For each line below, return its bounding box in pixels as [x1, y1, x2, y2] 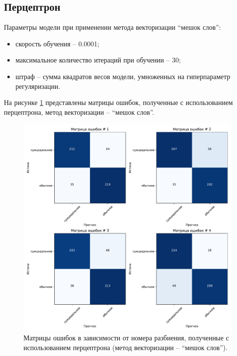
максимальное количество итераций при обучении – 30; [15, 55, 181, 65]
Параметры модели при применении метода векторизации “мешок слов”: [4, 22, 221, 32]
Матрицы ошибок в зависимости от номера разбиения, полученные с [23, 332, 229, 342]
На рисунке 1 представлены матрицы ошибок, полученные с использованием [4, 97, 233, 107]
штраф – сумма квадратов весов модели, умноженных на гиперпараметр [15, 71, 231, 81]
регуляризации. [15, 81, 61, 91]
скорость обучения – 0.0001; [15, 38, 100, 48]
